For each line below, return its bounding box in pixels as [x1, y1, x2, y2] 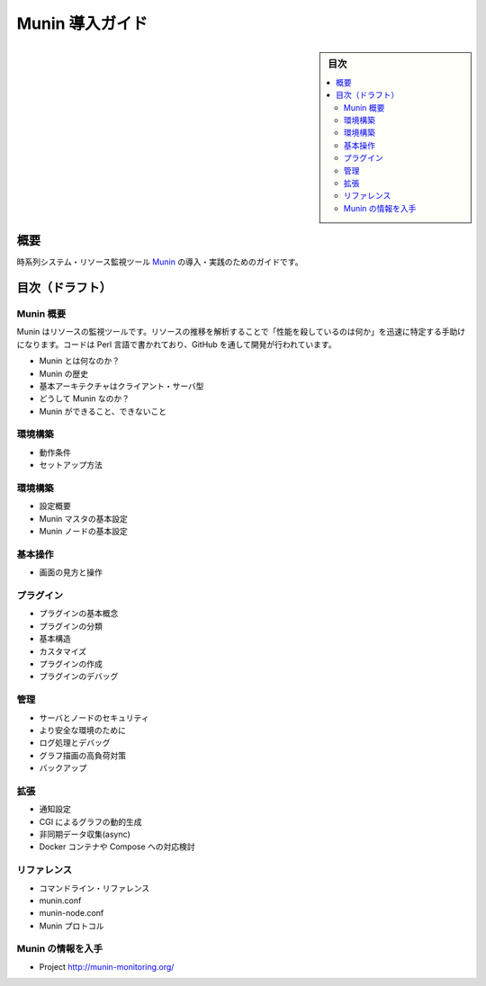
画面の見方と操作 [39, 567, 103, 578]
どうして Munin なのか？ [39, 393, 130, 404]
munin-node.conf [39, 908, 104, 919]
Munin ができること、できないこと [39, 406, 166, 417]
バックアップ [39, 763, 87, 774]
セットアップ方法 [39, 460, 103, 471]
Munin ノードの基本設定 [39, 526, 128, 537]
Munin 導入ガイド [16, 13, 148, 33]
